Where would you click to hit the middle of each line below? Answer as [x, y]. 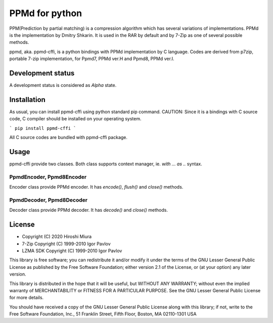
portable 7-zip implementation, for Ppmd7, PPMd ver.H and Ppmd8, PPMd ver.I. [92, 59]
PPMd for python [46, 13]
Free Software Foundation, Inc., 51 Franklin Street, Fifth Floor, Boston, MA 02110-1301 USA [103, 314]
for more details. [27, 298]
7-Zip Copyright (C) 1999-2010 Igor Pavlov [66, 244]
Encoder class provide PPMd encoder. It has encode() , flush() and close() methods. [96, 187]
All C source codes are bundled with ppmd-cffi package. [69, 137]
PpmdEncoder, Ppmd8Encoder [48, 177]
